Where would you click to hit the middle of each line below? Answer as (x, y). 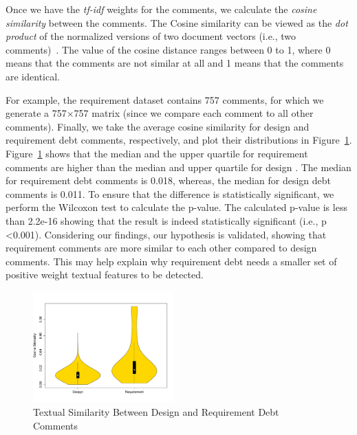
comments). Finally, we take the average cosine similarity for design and (158, 126)
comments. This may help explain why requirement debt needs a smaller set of (171, 261)
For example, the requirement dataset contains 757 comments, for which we (165, 99)
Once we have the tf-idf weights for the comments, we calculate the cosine (161, 9)
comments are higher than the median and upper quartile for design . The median (178, 167)
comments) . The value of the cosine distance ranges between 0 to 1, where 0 (168, 49)
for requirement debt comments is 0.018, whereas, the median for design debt (168, 180)
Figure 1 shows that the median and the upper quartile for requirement (157, 153)
